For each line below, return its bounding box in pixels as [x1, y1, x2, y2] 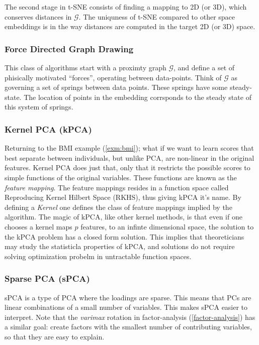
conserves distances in [5, 11, 72, 22]
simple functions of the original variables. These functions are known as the [5, 172, 237, 182]
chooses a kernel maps [5, 221, 72, 232]
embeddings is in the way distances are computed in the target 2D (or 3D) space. [5, 21, 255, 32]
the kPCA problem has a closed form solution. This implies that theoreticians [5, 231, 244, 242]
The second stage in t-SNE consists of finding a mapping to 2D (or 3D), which [5, 2, 247, 12]
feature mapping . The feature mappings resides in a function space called [5, 182, 229, 192]
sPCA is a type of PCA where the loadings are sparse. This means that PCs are [5, 292, 251, 302]
